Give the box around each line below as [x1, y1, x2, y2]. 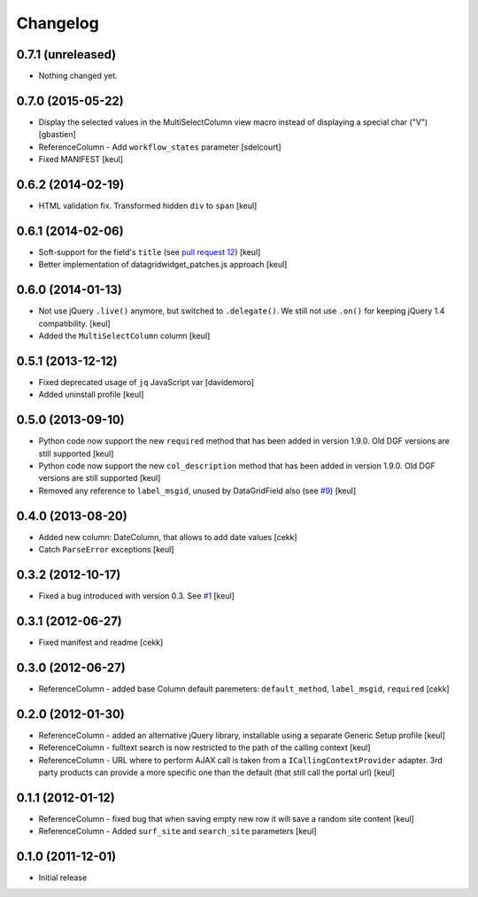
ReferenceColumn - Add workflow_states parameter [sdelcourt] [38, 142, 282, 152]
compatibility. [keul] [38, 318, 111, 329]
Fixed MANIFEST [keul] [38, 154, 124, 165]
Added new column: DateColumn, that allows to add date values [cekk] [38, 531, 297, 542]
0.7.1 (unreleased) [16, 47, 117, 62]
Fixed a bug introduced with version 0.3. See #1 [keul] [38, 591, 235, 601]
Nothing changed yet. [38, 71, 119, 81]
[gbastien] [38, 129, 77, 140]
